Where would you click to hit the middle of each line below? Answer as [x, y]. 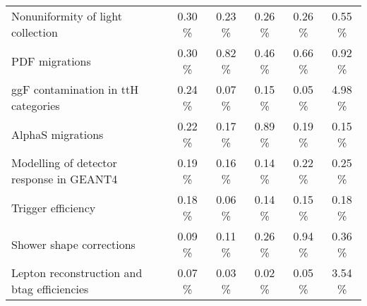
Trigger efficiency [54, 207]
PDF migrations [51, 61]
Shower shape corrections [73, 244]
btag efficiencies [50, 289]
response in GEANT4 [65, 179]
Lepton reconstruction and [77, 273]
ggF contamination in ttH [75, 89]
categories [36, 105]
